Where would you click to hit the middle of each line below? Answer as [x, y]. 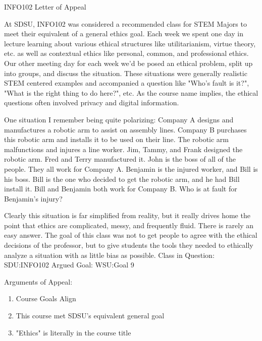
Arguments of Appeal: [38, 281]
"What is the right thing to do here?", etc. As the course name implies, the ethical [131, 92]
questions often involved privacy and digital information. [92, 103]
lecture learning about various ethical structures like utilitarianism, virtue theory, [130, 43]
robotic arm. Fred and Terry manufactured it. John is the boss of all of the [120, 159]
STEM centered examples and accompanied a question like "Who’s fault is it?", [127, 83]
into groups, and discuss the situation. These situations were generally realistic [126, 73]
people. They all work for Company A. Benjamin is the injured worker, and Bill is [131, 168]
